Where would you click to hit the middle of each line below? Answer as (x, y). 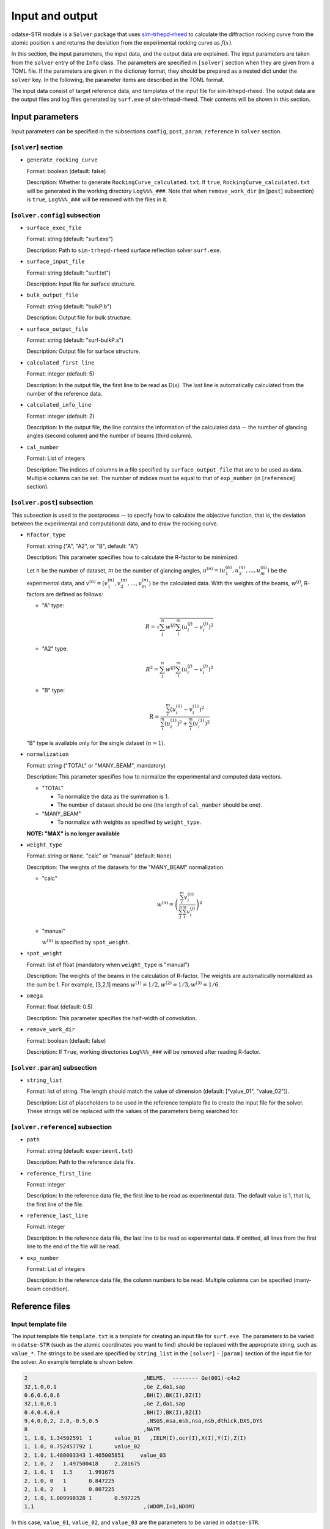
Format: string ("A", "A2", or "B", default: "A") (82, 546)
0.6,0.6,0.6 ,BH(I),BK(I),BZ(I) (113, 1395)
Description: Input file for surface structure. (81, 284)
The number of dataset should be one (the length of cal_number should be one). (160, 805)
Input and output (54, 16)
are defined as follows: (75, 594)
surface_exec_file (54, 228)
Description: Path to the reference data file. (81, 1162)
